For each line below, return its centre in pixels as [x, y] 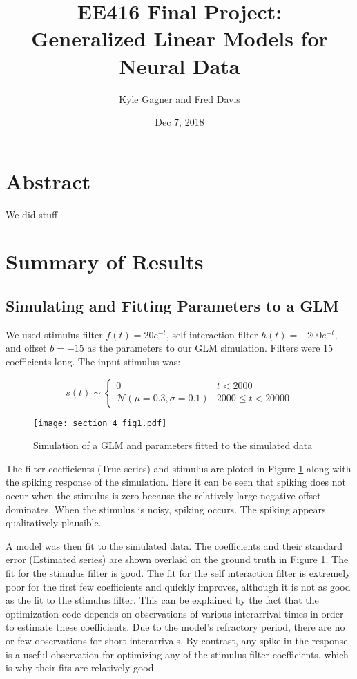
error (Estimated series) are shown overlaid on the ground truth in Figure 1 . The [177, 559]
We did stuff [32, 214]
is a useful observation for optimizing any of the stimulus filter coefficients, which [177, 654]
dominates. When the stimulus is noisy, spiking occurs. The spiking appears [166, 509]
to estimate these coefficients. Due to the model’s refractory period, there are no [175, 627]
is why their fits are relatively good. [81, 668]
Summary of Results [105, 261]
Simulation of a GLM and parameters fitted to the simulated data [173, 445]
